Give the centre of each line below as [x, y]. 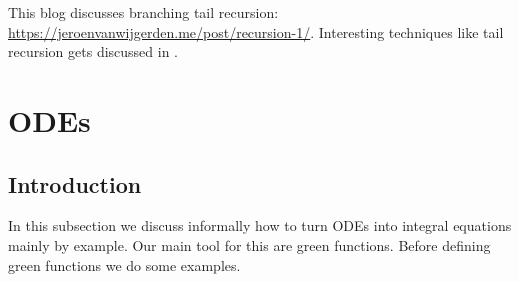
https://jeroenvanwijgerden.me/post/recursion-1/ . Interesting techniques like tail [256, 31]
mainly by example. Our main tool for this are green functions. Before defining [249, 244]
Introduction [75, 183]
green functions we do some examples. [124, 264]
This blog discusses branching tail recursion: [143, 12]
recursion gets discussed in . [93, 51]
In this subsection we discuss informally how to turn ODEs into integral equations [260, 225]
